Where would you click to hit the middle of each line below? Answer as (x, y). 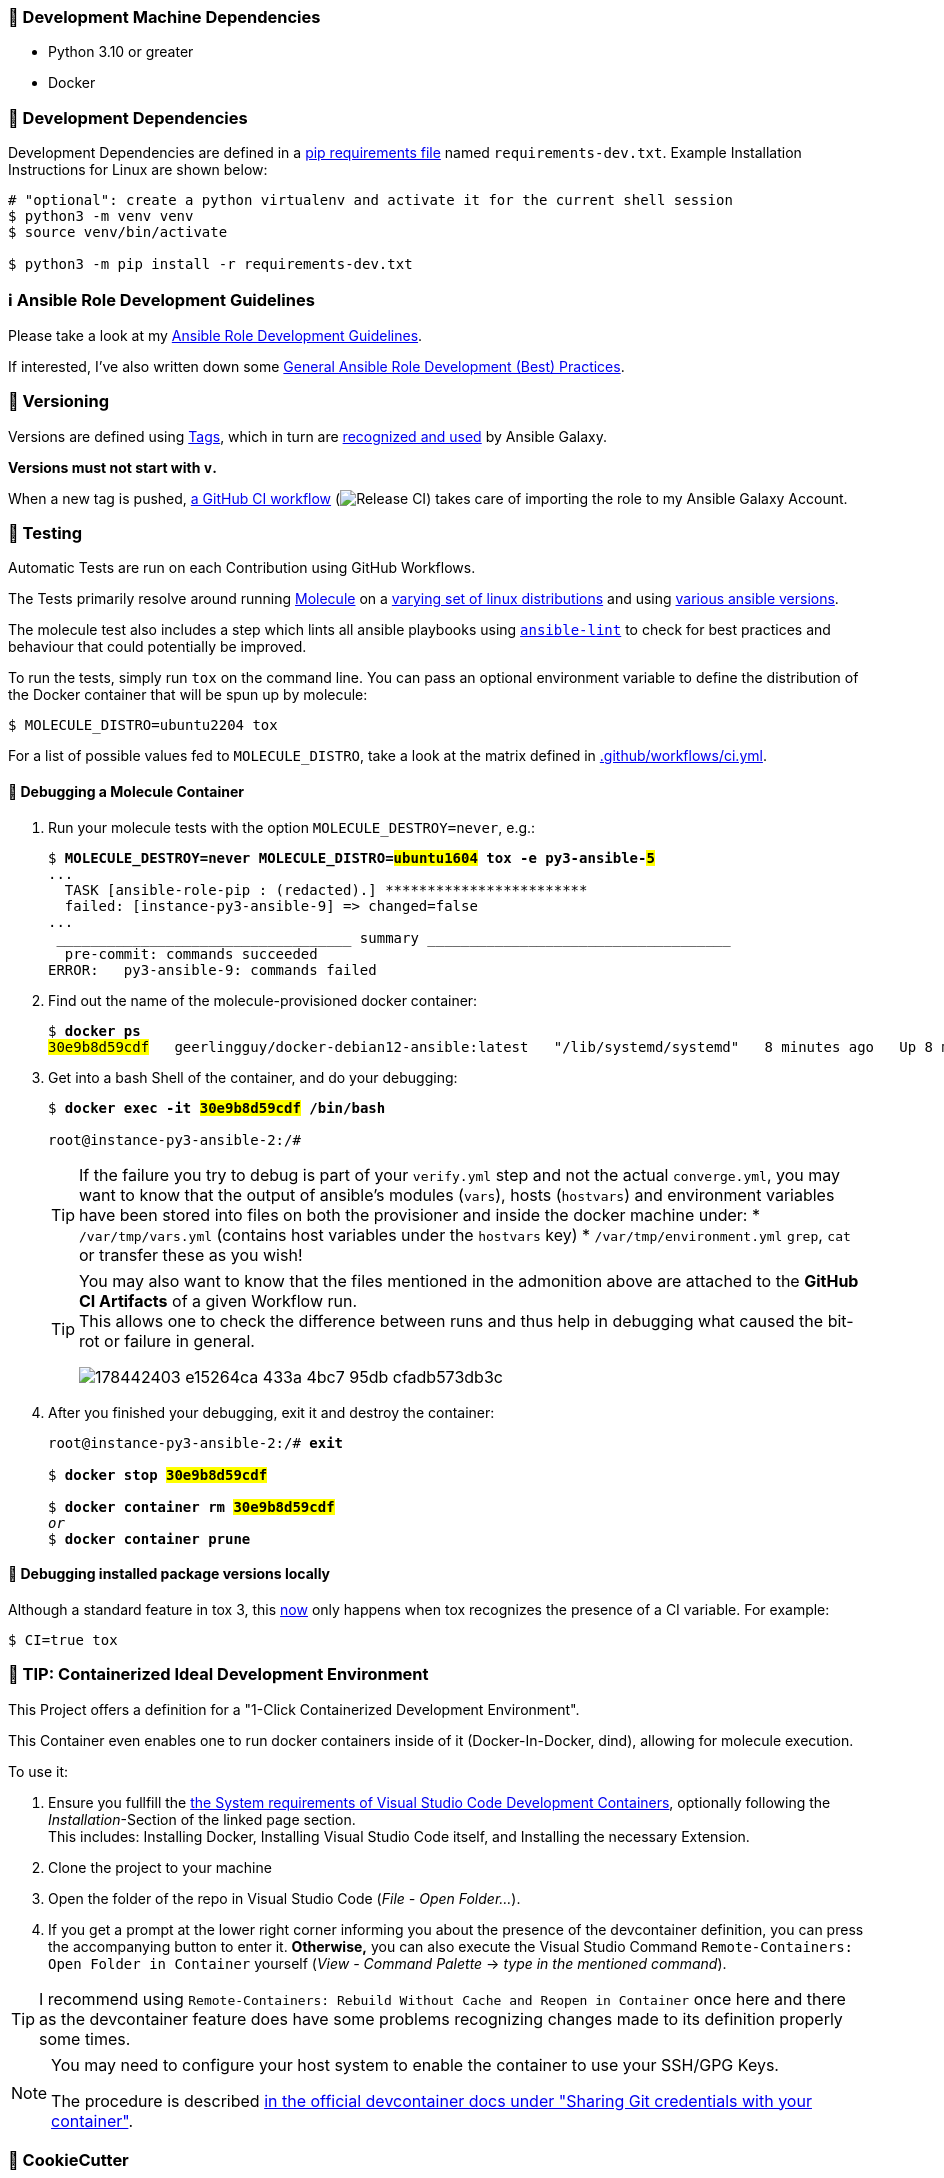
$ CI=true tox (63, 1639)
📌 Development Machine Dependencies (164, 17)
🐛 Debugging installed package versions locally (169, 1574)
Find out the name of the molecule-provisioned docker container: (263, 1000)
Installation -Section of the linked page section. (202, 1819)
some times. (85, 2038)
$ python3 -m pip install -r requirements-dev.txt (210, 264)
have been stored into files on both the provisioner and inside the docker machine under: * (419, 1214)
